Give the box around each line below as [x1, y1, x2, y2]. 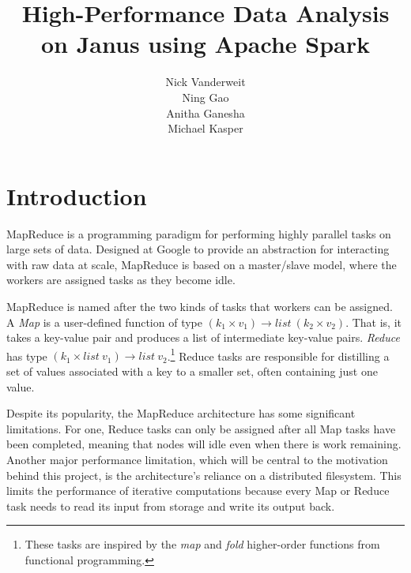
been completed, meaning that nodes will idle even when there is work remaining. [6, 436, 402, 452]
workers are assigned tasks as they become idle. [6, 272, 236, 288]
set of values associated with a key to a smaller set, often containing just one [6, 363, 378, 380]
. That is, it [345, 313, 402, 330]
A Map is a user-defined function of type [6, 313, 202, 330]
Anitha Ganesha [166, 104, 245, 121]
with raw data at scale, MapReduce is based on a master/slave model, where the [6, 256, 397, 272]
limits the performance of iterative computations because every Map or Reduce [6, 482, 390, 499]
